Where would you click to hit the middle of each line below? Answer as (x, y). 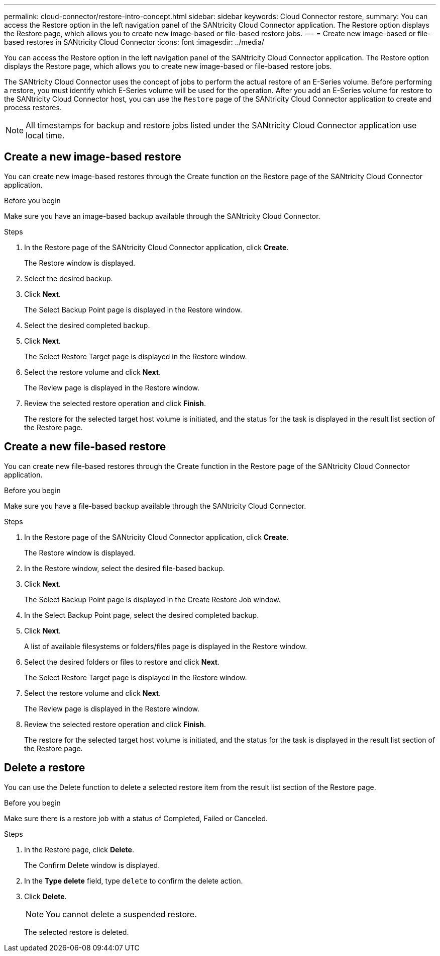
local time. (45, 135)
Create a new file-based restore (85, 447)
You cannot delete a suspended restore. (121, 914)
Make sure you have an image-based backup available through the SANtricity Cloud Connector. (162, 216)
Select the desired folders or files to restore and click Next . (122, 662)
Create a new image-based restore (93, 157)
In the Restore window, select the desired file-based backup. (125, 568)
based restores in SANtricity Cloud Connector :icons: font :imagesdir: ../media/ (134, 42)
